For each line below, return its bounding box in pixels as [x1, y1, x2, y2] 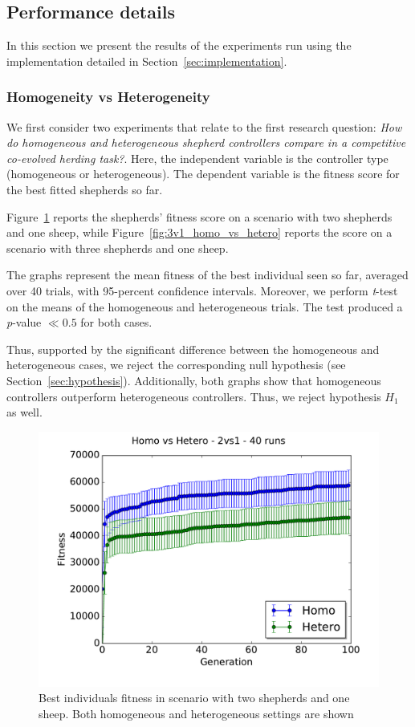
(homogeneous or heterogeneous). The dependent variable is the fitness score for [6, 165, 400, 182]
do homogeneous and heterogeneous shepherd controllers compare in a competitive [6, 134, 406, 151]
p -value [6, 314, 42, 331]
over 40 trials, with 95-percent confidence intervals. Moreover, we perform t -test [6, 282, 398, 299]
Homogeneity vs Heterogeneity [6, 87, 210, 107]
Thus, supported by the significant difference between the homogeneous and [6, 340, 380, 357]
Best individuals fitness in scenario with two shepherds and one [39, 689, 350, 706]
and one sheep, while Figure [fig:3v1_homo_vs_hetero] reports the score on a [6, 224, 393, 241]
